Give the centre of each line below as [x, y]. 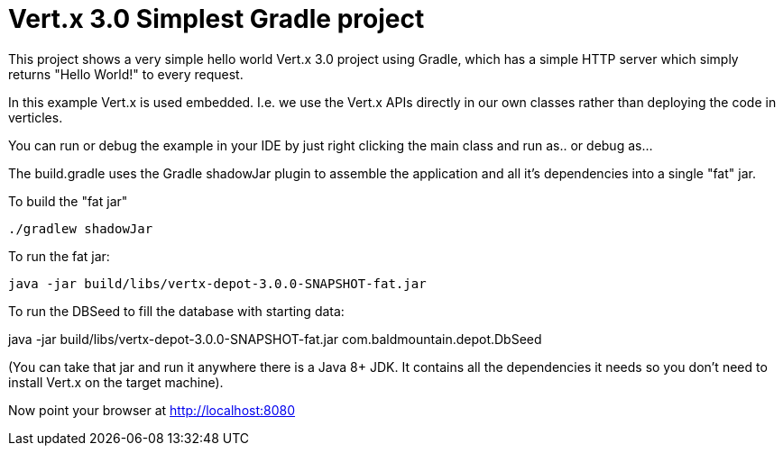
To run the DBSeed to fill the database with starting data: [176, 311]
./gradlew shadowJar [81, 228]
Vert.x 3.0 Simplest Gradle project [216, 19]
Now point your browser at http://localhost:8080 [152, 410]
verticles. [36, 117]
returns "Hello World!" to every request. [126, 74]
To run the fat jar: [59, 256]
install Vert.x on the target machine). [116, 382]
